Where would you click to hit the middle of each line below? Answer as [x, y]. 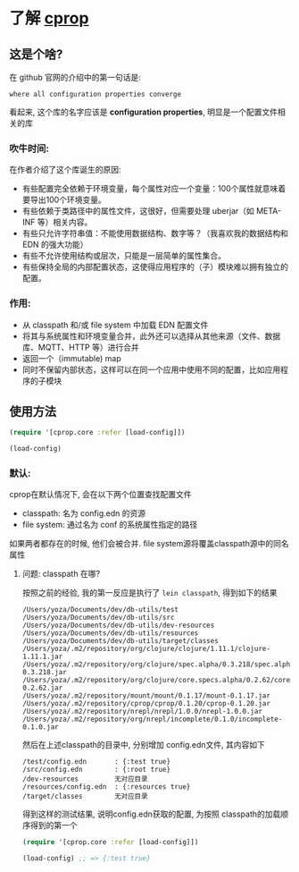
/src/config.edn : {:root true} [96, 770]
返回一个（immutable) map [72, 358]
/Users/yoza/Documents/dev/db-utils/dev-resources [118, 626]
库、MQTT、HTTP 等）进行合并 [81, 347]
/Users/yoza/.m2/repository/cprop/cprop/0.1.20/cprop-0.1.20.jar [146, 704]
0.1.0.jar [41, 727]
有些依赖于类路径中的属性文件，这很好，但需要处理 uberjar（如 [138, 211]
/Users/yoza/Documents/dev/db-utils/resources [110, 633]
